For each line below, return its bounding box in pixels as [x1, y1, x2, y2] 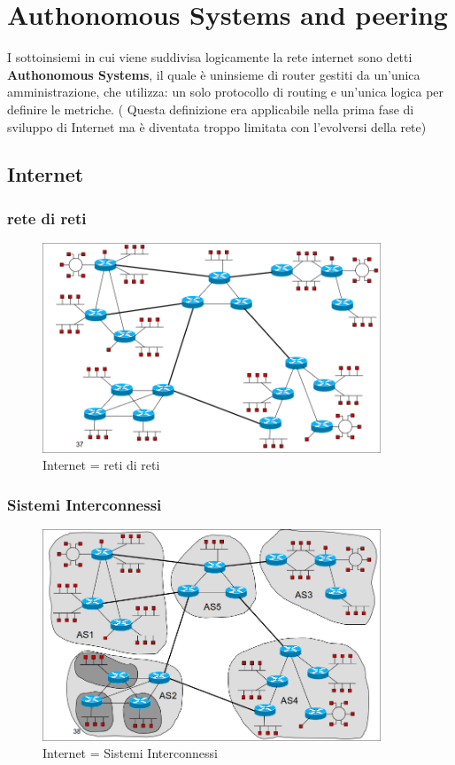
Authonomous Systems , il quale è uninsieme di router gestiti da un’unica [7, 65, 420, 83]
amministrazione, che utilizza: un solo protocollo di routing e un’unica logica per [7, 82, 444, 101]
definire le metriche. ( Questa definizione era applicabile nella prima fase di [7, 99, 414, 118]
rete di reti [7, 207, 87, 229]
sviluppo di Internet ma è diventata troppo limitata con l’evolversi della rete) [7, 117, 427, 136]
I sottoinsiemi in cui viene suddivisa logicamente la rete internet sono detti [7, 48, 413, 66]
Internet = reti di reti [42, 456, 160, 474]
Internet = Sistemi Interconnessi [42, 744, 218, 762]
